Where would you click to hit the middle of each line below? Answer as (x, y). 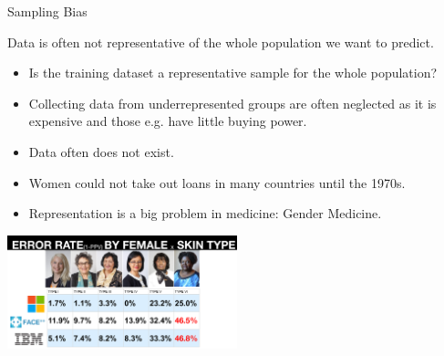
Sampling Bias (47, 11)
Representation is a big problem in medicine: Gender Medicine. (205, 213)
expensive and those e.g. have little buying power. (168, 121)
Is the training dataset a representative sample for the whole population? (233, 73)
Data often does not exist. (101, 151)
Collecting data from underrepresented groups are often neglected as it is (232, 103)
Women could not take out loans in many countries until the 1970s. (217, 182)
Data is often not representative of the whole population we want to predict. (221, 42)
